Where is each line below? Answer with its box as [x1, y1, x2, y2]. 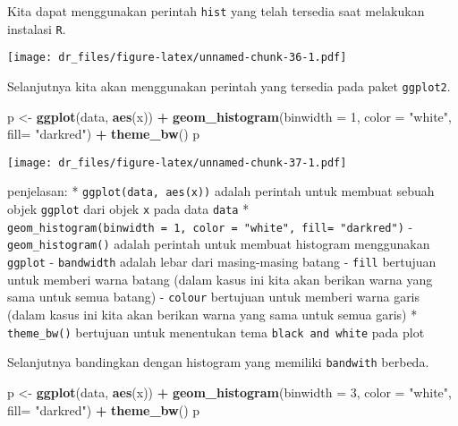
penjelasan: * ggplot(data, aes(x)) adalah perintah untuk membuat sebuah [7, 182, 435, 200]
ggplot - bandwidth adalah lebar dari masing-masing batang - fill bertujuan [7, 252, 437, 271]
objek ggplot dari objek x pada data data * [7, 200, 250, 218]
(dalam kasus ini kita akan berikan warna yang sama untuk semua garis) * [7, 305, 418, 323]
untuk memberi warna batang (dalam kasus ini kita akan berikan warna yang [7, 269, 433, 288]
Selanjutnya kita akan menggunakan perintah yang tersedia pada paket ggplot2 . [7, 76, 451, 95]
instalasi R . [7, 19, 66, 38]
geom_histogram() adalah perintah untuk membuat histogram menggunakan [7, 234, 430, 253]
